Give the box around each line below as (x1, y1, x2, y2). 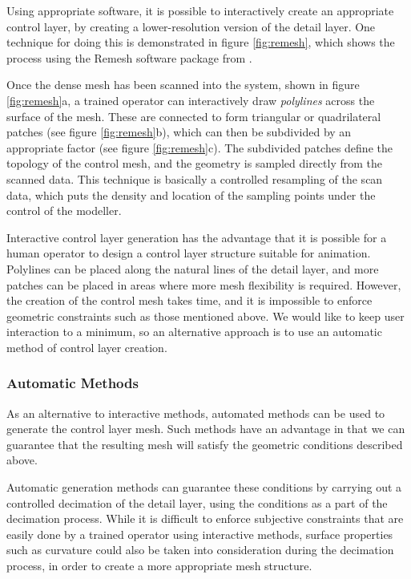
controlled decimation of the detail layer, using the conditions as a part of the (6, 494, 388, 511)
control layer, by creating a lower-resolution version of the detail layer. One (6, 18, 376, 34)
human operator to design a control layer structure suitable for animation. (6, 245, 371, 261)
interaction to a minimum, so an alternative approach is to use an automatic (6, 323, 382, 340)
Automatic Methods (6, 373, 139, 393)
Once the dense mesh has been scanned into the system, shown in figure (6, 76, 360, 93)
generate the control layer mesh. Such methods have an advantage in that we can (6, 420, 405, 437)
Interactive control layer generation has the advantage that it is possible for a (6, 229, 387, 245)
